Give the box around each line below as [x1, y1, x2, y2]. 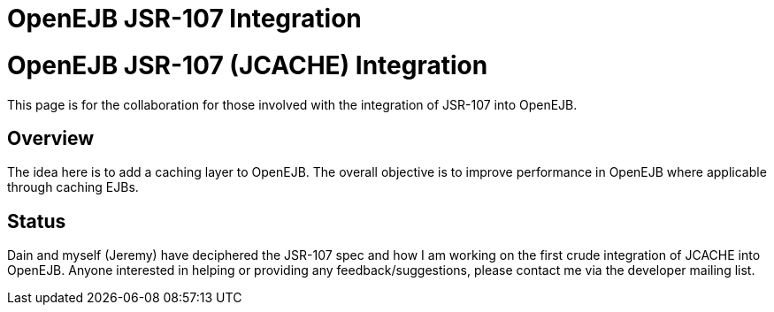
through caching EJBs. [7, 179, 139, 195]
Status [7, 209, 66, 232]
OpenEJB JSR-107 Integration [7, 4, 362, 34]
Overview [7, 126, 95, 149]
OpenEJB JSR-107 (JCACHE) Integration [7, 49, 488, 80]
